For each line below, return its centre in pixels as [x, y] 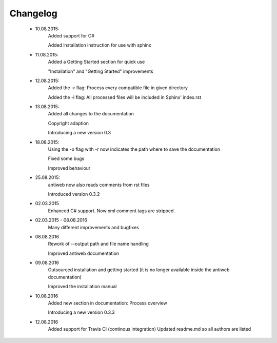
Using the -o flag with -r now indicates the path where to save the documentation [134, 149]
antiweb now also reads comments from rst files [99, 185]
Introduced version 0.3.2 [74, 194]
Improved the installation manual [82, 287]
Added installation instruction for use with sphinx [100, 45]
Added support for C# [71, 35]
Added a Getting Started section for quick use [96, 62]
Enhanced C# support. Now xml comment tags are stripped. [112, 211]
